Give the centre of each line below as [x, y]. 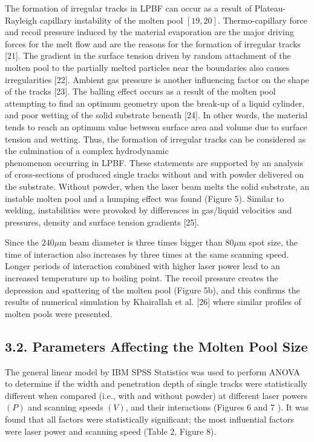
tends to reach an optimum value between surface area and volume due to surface [156, 126]
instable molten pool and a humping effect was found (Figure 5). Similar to [145, 198]
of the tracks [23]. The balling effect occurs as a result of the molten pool [140, 91]
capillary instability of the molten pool [111, 20]
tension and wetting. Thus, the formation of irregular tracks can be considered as [155, 139]
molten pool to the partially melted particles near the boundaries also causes [147, 67]
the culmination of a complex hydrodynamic [87, 151]
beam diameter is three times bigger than [146, 242]
